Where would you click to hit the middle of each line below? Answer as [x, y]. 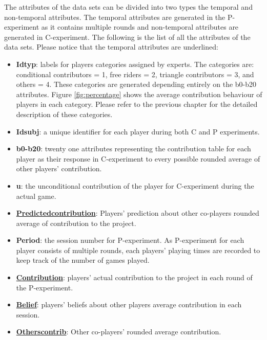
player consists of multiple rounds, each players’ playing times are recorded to [138, 250]
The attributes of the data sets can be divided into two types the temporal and [128, 7]
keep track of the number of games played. [83, 260]
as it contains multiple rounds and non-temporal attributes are [140, 27]
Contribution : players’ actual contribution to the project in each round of [134, 277]
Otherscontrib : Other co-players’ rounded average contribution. [119, 332]
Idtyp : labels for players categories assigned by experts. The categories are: [135, 64]
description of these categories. [64, 114]
